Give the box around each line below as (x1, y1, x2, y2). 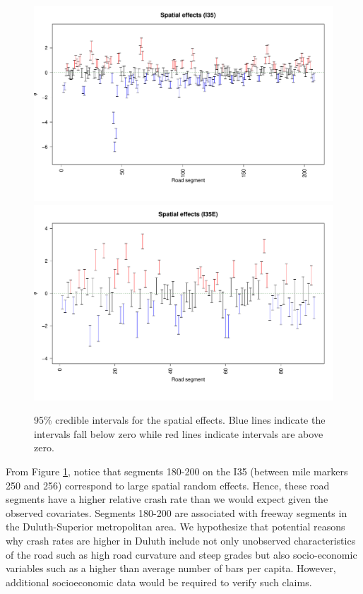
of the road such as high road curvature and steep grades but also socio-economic (6, 547, 357, 562)
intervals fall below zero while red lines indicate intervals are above (34, 426, 323, 441)
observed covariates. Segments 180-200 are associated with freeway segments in (6, 505, 347, 520)
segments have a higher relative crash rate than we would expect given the (6, 492, 328, 506)
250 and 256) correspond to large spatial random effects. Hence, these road (6, 477, 330, 492)
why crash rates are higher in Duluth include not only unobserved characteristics (6, 533, 356, 547)
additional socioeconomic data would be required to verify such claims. (6, 574, 312, 589)
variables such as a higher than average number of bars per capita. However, (6, 561, 336, 576)
